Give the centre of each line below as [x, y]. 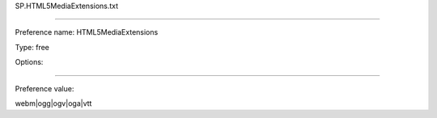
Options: [29, 62]
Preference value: [45, 88]
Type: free [32, 47]
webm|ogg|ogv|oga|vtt [53, 103]
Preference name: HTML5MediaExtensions [87, 32]
